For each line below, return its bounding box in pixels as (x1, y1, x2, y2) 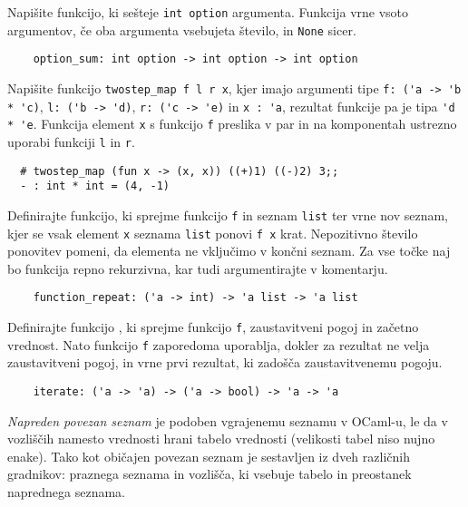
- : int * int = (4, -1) (20, 180, 170, 193)
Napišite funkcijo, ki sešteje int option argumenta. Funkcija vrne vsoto (7, 3, 409, 21)
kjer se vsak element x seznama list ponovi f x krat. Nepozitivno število (7, 223, 418, 242)
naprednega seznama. (7, 483, 126, 501)
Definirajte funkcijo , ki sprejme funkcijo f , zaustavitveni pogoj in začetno (7, 317, 419, 336)
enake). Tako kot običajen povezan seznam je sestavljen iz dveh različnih (7, 446, 410, 465)
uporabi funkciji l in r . (7, 132, 135, 151)
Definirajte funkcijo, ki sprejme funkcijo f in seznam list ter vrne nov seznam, (7, 205, 448, 224)
